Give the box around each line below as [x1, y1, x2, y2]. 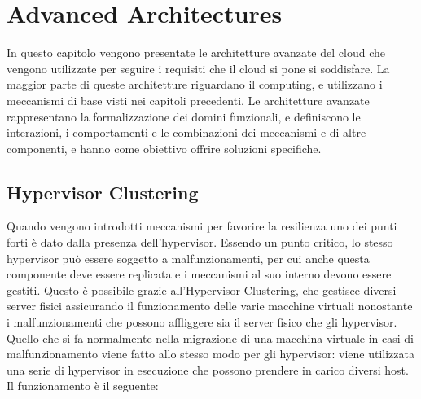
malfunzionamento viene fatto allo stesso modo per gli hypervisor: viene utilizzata [7, 345, 414, 362]
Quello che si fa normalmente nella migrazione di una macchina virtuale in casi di [7, 329, 414, 346]
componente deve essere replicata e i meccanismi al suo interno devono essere [7, 265, 392, 283]
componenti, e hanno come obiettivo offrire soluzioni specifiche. [7, 139, 322, 156]
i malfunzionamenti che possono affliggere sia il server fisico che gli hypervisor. [7, 313, 397, 331]
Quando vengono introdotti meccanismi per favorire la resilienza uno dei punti [7, 217, 397, 235]
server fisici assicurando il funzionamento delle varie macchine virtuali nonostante [7, 297, 413, 314]
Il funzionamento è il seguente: [7, 377, 159, 394]
